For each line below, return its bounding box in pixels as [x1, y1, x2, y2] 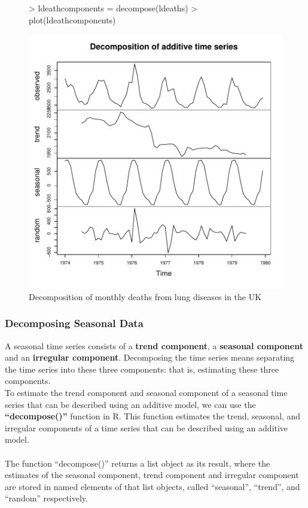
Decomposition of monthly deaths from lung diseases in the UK [29, 290, 262, 303]
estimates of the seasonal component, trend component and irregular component [5, 468, 299, 481]
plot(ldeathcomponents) [29, 13, 116, 26]
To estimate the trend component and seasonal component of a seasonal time [5, 386, 288, 398]
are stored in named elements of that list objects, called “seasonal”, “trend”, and [5, 480, 300, 492]
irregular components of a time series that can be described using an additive [5, 421, 288, 434]
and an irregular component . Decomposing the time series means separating [5, 351, 295, 364]
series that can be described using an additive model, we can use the [5, 398, 256, 410]
